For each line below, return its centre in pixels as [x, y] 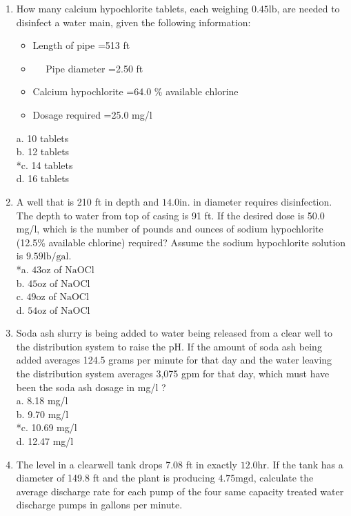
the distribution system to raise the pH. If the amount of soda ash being [169, 346]
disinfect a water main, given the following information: [133, 22]
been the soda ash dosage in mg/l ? [91, 387]
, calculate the [283, 478]
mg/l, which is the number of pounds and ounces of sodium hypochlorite [170, 229]
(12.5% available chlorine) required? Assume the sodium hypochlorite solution [181, 242]
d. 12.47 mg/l [45, 441]
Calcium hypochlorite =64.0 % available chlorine [136, 91]
